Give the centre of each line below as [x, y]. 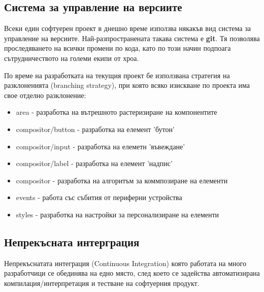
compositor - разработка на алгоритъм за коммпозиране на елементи [122, 180]
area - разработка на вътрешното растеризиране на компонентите [117, 112]
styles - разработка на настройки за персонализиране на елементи [118, 214]
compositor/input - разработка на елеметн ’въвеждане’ [101, 146]
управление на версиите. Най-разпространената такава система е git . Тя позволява [132, 38]
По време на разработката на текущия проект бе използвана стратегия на [117, 75]
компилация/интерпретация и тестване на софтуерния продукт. [102, 283]
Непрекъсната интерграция [72, 241]
